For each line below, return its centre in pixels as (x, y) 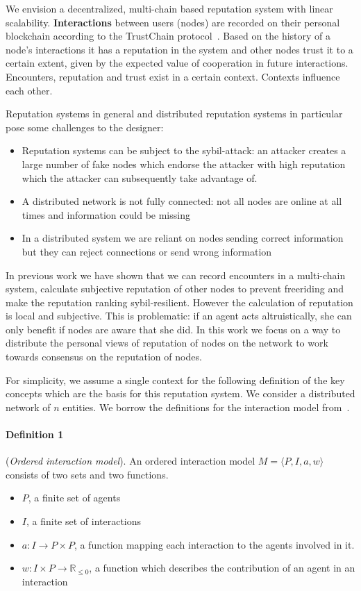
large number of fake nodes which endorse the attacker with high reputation (184, 164)
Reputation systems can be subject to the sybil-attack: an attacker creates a (184, 150)
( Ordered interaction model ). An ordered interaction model (131, 461)
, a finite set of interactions (84, 521)
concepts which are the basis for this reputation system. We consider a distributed (180, 393)
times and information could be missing (106, 214)
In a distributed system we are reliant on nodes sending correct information (183, 238)
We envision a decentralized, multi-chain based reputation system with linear (169, 8)
